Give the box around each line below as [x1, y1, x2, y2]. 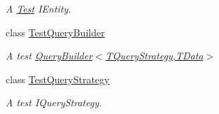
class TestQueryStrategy [6, 71, 110, 86]
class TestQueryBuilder [6, 24, 105, 39]
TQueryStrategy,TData [105, 48, 204, 63]
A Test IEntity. [6, 1, 71, 15]
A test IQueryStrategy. [6, 95, 102, 110]
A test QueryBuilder [6, 48, 93, 63]
